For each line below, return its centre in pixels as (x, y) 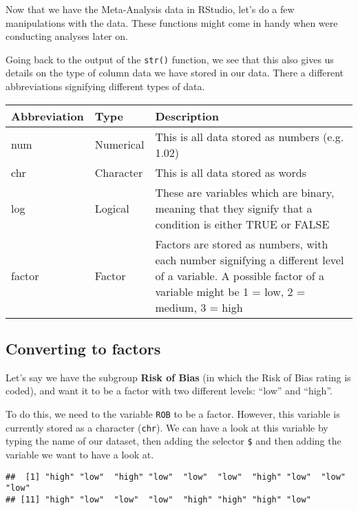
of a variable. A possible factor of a (240, 275)
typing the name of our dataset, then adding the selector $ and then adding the (173, 441)
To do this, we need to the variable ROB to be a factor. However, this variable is (173, 414)
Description (187, 116)
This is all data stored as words (231, 172)
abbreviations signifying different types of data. (105, 86)
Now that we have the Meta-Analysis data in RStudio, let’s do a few (150, 9)
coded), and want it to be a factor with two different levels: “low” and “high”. (169, 391)
